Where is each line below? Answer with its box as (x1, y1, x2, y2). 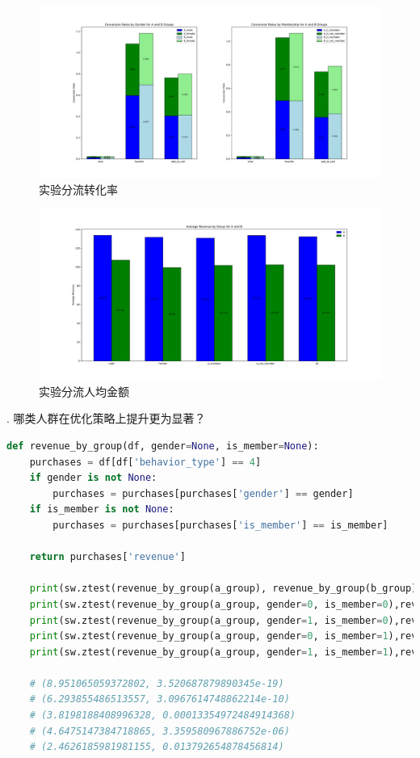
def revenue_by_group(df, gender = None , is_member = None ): (6, 440, 319, 452)
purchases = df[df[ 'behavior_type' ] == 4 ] (29, 456, 262, 468)
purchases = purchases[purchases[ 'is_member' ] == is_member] (52, 519, 388, 531)
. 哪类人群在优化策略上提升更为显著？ (6, 410, 206, 427)
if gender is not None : (29, 472, 157, 484)
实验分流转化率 (39, 180, 118, 197)
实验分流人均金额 (39, 382, 129, 399)
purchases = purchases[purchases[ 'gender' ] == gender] (52, 487, 354, 499)
